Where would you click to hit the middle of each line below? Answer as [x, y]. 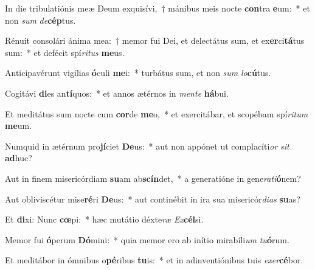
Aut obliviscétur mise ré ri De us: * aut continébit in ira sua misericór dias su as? [153, 199]
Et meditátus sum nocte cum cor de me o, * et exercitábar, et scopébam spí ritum [157, 113]
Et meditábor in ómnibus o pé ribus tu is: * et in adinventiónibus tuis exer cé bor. [154, 260]
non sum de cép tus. [40, 20]
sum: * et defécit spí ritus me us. [65, 52]
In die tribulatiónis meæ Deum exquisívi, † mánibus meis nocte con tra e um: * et [157, 8]
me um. [19, 126]
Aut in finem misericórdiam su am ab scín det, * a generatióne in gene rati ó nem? [153, 178]
